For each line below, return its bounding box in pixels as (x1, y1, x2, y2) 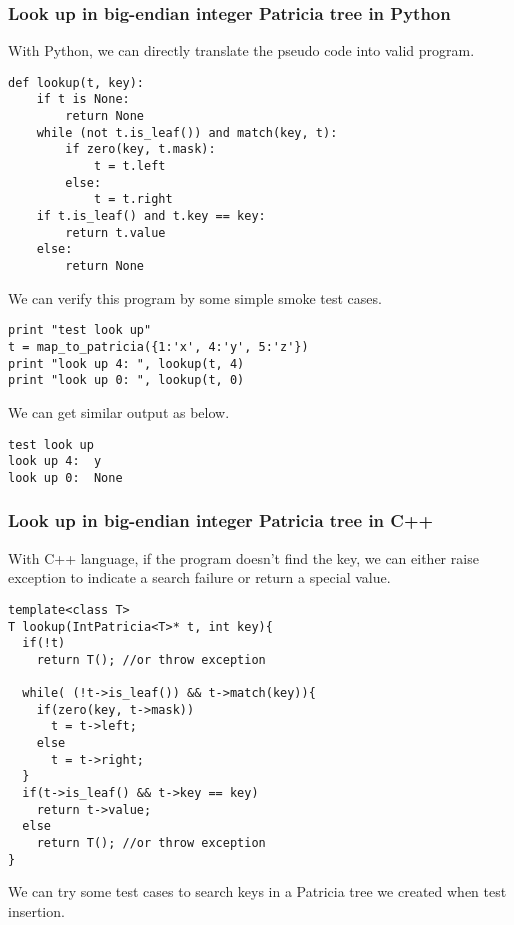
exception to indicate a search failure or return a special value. (8, 567, 391, 588)
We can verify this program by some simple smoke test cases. (8, 287, 382, 308)
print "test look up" (8, 323, 152, 338)
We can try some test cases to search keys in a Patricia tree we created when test (8, 881, 507, 902)
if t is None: (36, 92, 130, 107)
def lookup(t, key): (8, 75, 145, 90)
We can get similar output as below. (8, 401, 230, 422)
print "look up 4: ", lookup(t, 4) (8, 356, 245, 371)
